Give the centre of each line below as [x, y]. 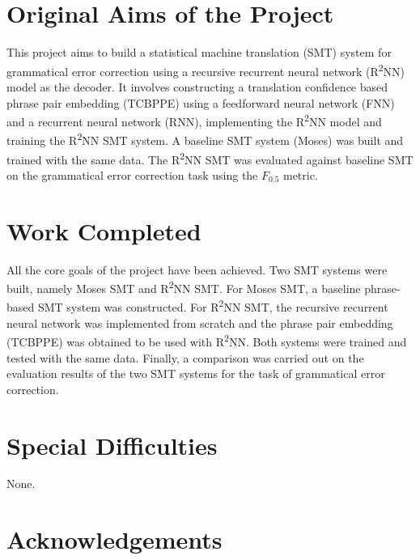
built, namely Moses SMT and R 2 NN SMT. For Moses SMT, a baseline [184, 287]
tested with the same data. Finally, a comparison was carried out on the [185, 357]
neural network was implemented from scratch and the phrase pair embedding [200, 322]
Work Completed [104, 230]
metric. [300, 174]
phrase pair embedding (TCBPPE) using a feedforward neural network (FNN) [201, 102]
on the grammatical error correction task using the [132, 174]
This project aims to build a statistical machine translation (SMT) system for [199, 52]
